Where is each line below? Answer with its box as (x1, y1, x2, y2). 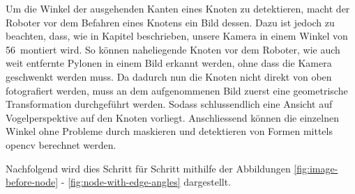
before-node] (6, 175, 59, 189)
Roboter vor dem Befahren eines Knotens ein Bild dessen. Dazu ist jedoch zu (6, 15, 335, 29)
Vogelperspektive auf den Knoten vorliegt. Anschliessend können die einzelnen (6, 110, 339, 124)
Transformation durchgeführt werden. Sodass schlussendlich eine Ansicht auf (6, 97, 333, 111)
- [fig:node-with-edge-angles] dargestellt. (61, 175, 232, 189)
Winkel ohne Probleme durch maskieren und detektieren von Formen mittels (6, 124, 333, 138)
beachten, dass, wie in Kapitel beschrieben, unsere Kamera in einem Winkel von (6, 29, 348, 43)
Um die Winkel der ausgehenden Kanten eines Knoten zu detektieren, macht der (6, 1, 350, 15)
